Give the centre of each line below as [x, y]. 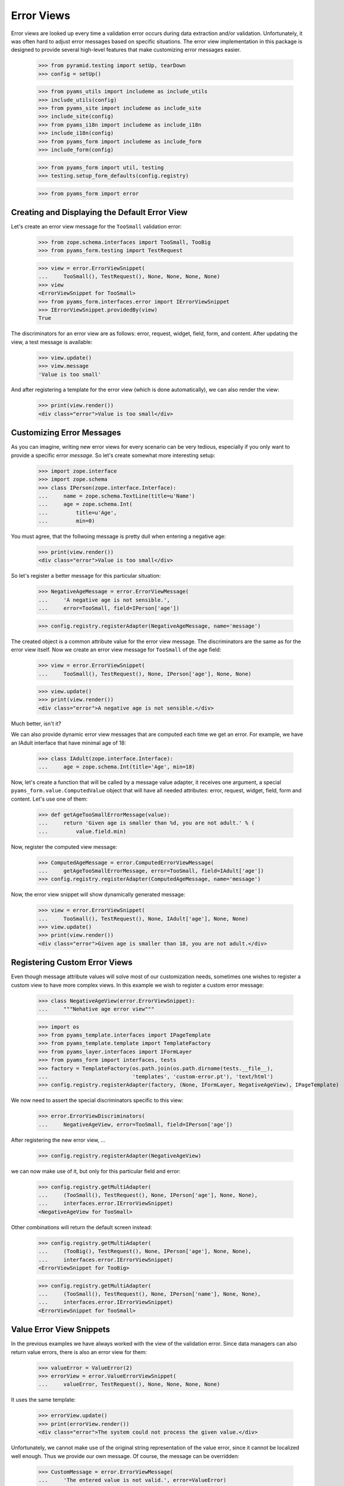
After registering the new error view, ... [58, 1140]
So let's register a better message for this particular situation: [86, 576]
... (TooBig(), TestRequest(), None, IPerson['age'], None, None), [145, 1252]
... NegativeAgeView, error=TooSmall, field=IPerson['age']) [135, 1124]
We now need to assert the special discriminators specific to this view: [97, 1100]
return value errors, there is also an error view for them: [79, 1352]
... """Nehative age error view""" [96, 1009]
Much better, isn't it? [36, 723]
